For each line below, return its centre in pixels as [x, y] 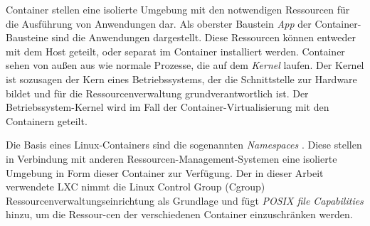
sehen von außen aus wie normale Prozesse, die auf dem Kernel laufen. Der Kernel [185, 65]
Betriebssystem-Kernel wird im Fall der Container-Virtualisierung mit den [168, 107]
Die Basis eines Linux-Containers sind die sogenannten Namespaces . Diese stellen [184, 145]
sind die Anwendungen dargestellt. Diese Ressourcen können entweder [203, 37]
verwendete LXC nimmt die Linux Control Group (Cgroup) [136, 187]
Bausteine [27, 37]
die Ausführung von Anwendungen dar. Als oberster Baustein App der [159, 23]
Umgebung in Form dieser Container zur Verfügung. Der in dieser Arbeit [165, 172]
